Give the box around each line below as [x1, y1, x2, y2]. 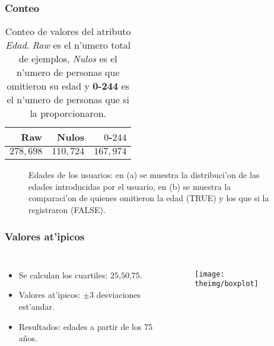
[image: [195, 269, 225, 278]
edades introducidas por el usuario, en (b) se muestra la [28, 180, 231, 192]
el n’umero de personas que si [7, 93, 129, 107]
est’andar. [18, 300, 55, 312]
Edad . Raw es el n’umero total [5, 38, 131, 52]
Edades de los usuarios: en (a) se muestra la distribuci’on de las [28, 169, 260, 181]
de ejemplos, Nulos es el [18, 52, 117, 66]
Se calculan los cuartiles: [18, 268, 108, 281]
